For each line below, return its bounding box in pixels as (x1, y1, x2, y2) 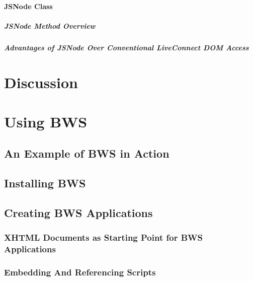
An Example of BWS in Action (4, 146, 170, 161)
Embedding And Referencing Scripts (4, 266, 156, 278)
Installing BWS (4, 175, 86, 191)
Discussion (4, 72, 78, 92)
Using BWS (4, 111, 88, 131)
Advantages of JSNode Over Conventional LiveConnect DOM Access (4, 42, 249, 52)
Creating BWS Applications (4, 205, 153, 221)
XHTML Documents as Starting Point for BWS (4, 231, 203, 244)
